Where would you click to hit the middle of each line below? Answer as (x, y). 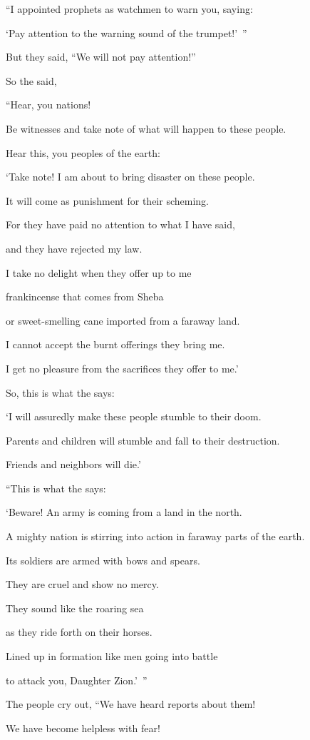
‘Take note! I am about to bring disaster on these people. (130, 177)
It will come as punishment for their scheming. (107, 200)
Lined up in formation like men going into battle (112, 656)
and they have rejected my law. (74, 248)
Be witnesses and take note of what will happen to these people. (146, 128)
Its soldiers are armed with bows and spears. (103, 560)
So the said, (31, 80)
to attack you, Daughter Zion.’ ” (77, 680)
